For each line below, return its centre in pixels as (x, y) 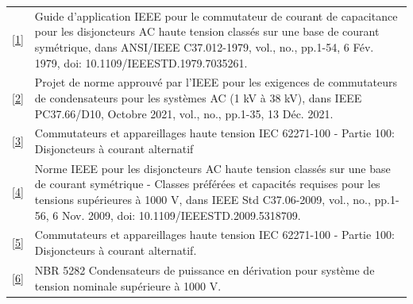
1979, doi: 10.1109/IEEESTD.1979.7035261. (141, 62)
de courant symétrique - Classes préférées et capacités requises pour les (207, 184)
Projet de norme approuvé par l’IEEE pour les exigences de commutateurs (216, 82)
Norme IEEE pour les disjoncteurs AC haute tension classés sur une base (212, 168)
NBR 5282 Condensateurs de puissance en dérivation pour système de (205, 269)
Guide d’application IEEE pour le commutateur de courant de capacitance (216, 15)
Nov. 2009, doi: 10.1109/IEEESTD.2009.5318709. (181, 215)
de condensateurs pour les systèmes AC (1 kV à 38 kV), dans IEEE (198, 97)
